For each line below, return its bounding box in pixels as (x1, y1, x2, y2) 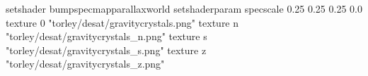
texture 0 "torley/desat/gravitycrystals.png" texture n (6, 15, 239, 30)
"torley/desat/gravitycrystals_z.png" (6, 56, 165, 71)
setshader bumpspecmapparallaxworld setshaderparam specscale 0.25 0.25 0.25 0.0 (6, 1, 362, 15)
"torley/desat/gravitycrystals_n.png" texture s (6, 29, 207, 44)
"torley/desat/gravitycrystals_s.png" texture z (6, 42, 207, 57)
